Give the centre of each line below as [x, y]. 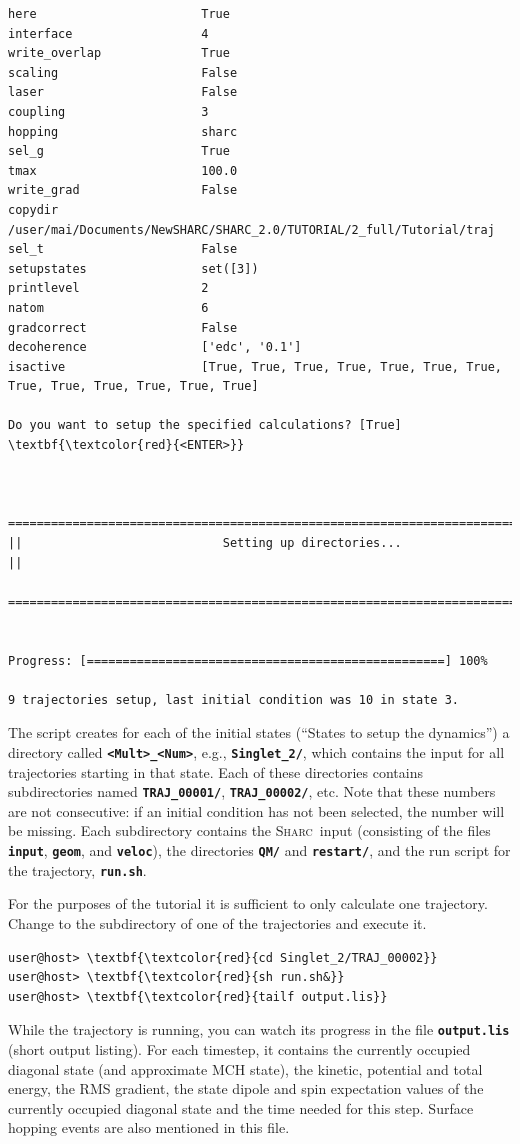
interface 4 [108, 33]
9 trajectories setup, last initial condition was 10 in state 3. [234, 699]
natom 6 [108, 307]
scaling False [123, 72]
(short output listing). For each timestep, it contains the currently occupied [239, 1049]
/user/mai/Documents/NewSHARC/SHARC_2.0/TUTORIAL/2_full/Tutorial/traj [251, 229]
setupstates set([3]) [133, 268]
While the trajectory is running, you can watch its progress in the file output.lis [259, 1029]
